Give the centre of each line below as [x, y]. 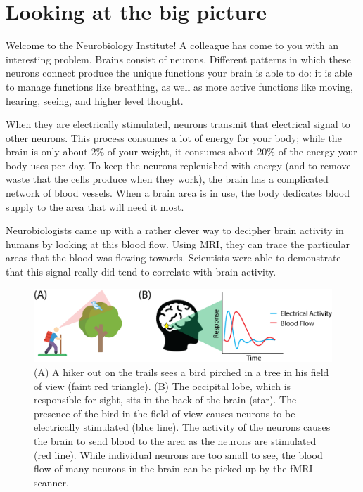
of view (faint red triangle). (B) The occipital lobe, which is [163, 386]
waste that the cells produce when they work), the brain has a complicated [167, 179]
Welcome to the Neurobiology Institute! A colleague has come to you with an [172, 45]
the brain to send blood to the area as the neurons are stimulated [175, 440]
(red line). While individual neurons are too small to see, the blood [178, 454]
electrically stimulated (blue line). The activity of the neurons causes [182, 427]
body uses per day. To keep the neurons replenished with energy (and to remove [178, 165]
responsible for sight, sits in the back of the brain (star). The [165, 400]
